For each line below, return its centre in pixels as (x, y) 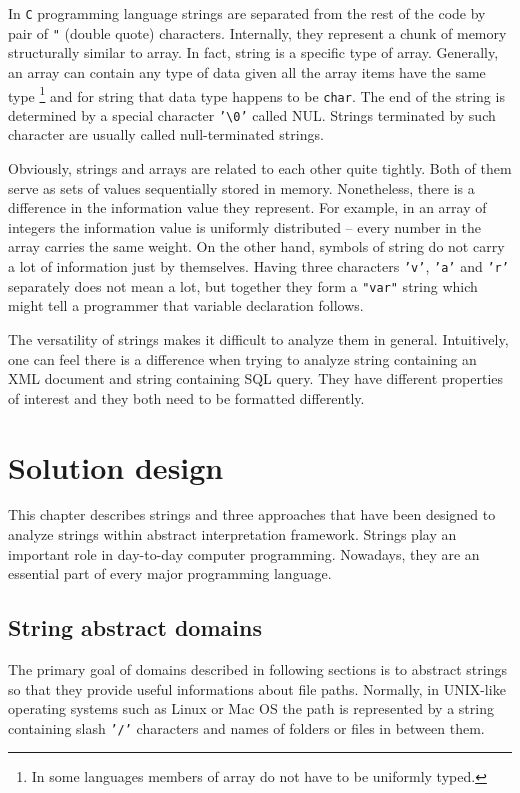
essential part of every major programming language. (170, 573)
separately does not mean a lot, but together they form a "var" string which (243, 285)
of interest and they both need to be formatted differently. (186, 397)
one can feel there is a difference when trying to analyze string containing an (242, 358)
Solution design (116, 466)
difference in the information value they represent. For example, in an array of (247, 207)
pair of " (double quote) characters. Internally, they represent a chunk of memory (257, 32)
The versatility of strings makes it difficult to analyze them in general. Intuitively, (258, 338)
